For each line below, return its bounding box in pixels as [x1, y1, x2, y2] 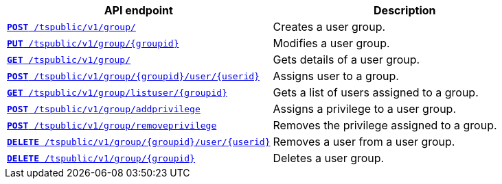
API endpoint [104, 3, 173, 17]
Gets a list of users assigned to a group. [273, 86, 479, 99]
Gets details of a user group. [273, 53, 420, 66]
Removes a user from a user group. [273, 135, 455, 148]
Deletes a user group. [273, 151, 385, 165]
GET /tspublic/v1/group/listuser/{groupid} [7, 87, 227, 98]
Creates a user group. [273, 20, 386, 34]
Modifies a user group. [273, 36, 390, 50]
